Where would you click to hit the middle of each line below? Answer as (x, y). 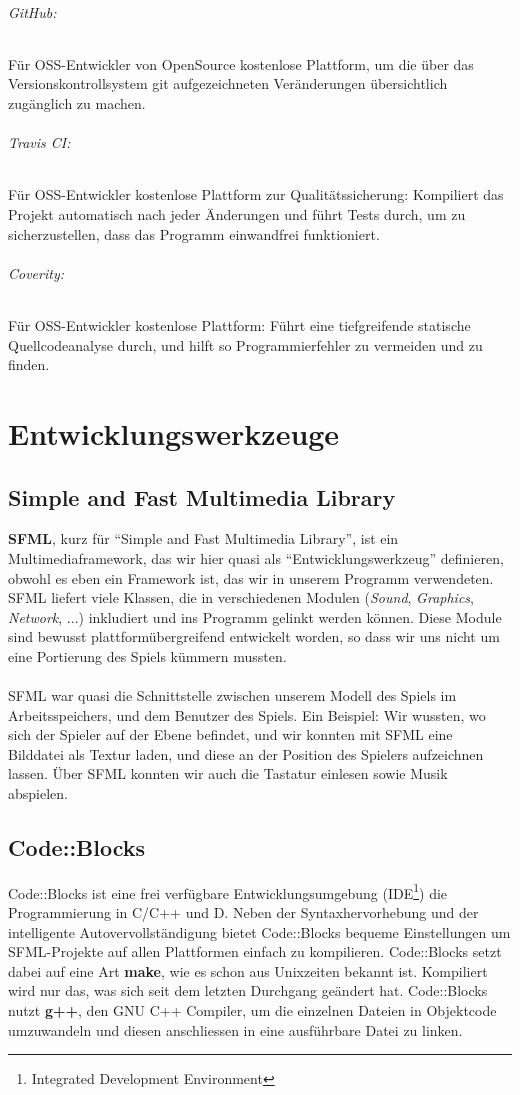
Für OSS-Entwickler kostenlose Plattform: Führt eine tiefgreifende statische (239, 324)
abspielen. (38, 793)
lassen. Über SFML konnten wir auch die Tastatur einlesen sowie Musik (228, 773)
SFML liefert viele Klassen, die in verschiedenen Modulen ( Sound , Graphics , (241, 597)
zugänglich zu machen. (77, 102)
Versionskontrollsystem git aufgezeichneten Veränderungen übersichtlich (228, 83)
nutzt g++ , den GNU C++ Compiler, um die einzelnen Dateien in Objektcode (252, 1010)
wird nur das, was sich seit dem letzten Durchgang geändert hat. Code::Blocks (248, 990)
